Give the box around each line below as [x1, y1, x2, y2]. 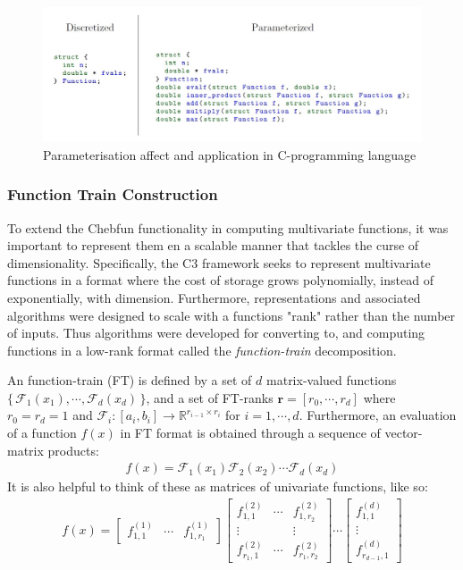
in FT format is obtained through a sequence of [120, 423, 381, 442]
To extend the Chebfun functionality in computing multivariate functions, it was [7, 218, 449, 237]
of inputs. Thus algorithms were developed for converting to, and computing [7, 323, 425, 342]
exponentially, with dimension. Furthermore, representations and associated [7, 288, 421, 306]
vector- [384, 423, 423, 442]
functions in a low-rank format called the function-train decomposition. [7, 340, 397, 359]
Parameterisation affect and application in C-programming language [43, 145, 417, 163]
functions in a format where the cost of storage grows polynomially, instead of [7, 271, 434, 289]
